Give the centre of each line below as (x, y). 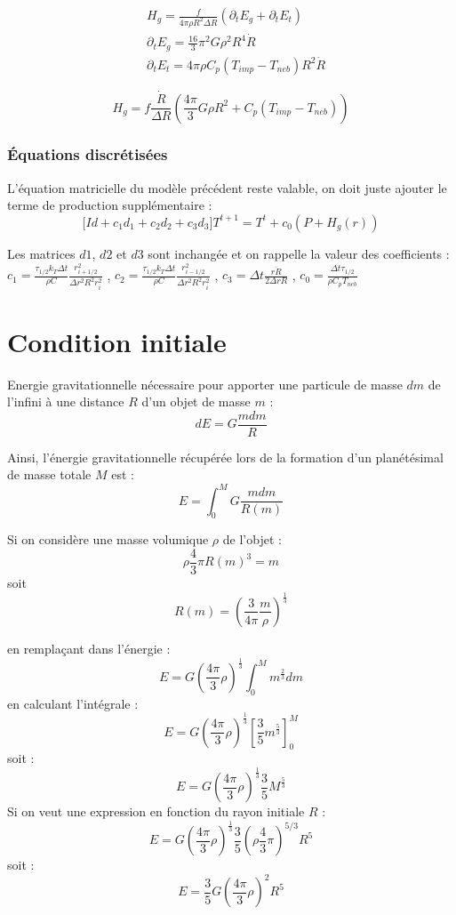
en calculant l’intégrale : (73, 703)
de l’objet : (252, 539)
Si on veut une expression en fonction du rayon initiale (156, 811)
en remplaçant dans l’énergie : (89, 648)
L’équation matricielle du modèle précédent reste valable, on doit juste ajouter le (227, 187)
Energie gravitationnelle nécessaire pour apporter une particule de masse (205, 384)
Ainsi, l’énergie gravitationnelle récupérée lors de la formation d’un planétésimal (225, 457)
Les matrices (41, 253)
